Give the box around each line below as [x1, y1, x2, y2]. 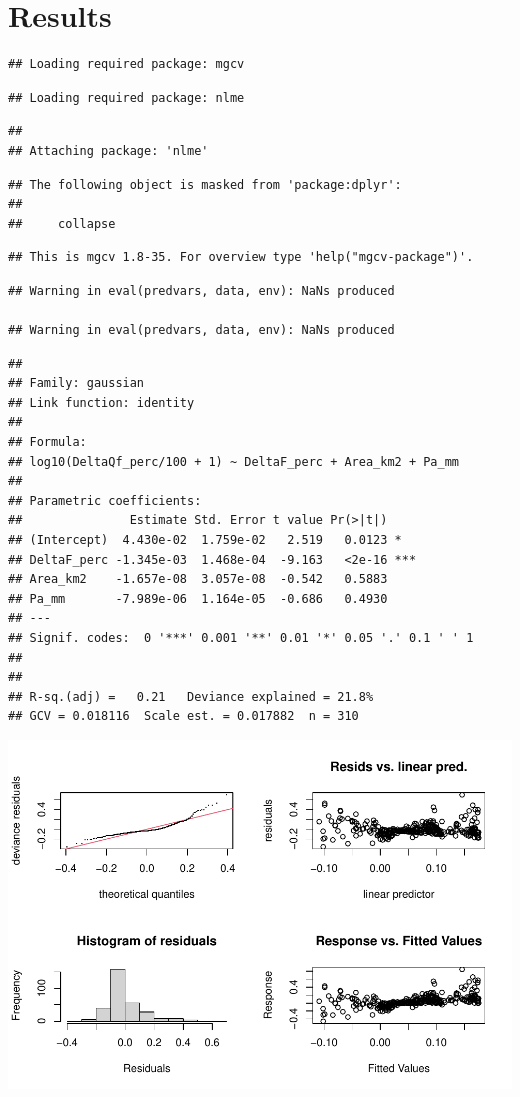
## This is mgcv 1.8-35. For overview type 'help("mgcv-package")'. [8, 250, 474, 265]
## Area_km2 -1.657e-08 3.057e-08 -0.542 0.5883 [8, 572, 388, 587]
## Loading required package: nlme [8, 90, 245, 105]
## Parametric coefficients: [8, 493, 202, 508]
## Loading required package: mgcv [8, 57, 245, 72]
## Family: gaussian [8, 376, 145, 391]
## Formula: [8, 435, 87, 450]
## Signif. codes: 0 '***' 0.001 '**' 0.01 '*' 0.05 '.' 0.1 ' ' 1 [8, 630, 474, 645]
